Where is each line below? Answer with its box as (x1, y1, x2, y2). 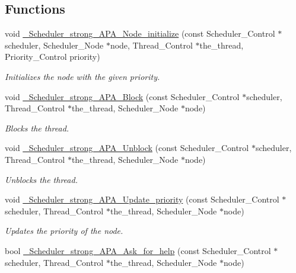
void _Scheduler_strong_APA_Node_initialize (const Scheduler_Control (5, 27, 275, 40)
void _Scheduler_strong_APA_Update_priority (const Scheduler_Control (5, 193, 279, 205)
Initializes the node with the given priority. (5, 70, 160, 82)
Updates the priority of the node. (5, 224, 123, 237)
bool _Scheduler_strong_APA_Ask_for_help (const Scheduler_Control (5, 244, 271, 256)
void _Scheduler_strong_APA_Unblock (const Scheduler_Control (5, 142, 249, 154)
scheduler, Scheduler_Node (5, 38, 104, 51)
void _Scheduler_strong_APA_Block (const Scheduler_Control (5, 90, 240, 102)
